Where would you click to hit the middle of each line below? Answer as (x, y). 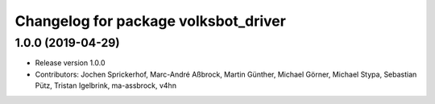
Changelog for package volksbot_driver (150, 21)
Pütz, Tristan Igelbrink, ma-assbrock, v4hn (106, 85)
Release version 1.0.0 (70, 63)
